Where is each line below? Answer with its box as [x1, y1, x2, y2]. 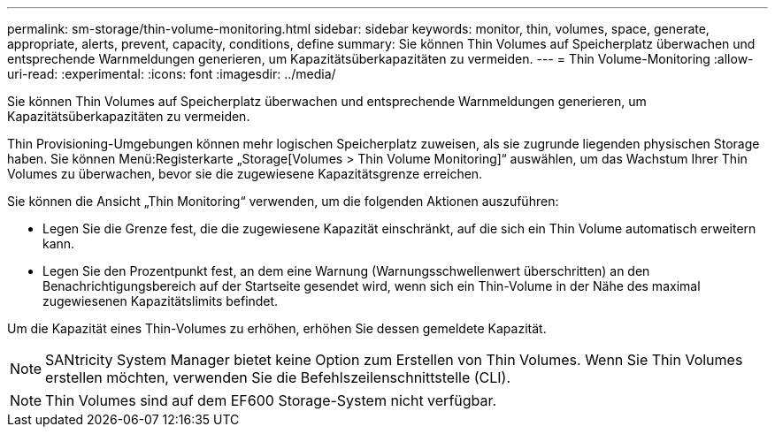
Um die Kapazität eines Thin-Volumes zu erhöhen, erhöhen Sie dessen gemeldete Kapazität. [7, 321, 547, 336]
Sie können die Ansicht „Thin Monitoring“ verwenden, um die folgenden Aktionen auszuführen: [7, 194, 559, 209]
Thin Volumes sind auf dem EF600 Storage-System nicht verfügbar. [45, 392, 497, 409]
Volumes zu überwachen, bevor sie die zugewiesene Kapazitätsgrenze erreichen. [7, 166, 483, 181]
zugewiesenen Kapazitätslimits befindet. [42, 293, 279, 308]
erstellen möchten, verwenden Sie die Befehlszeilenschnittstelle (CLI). [45, 369, 511, 386]
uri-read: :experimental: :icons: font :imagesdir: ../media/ [7, 66, 336, 81]
